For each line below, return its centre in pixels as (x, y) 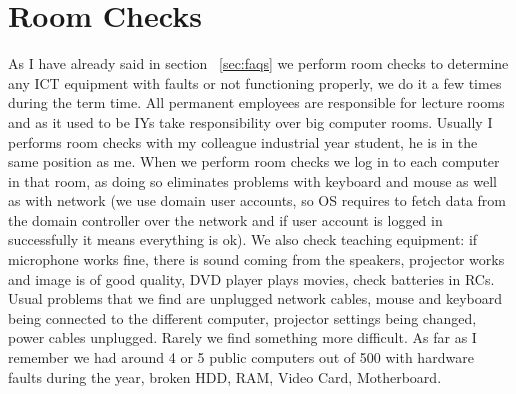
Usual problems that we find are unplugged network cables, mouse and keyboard (255, 298)
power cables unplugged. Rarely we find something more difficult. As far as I (242, 337)
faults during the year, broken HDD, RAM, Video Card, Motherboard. (225, 376)
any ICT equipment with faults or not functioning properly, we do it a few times (255, 82)
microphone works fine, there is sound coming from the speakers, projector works (256, 259)
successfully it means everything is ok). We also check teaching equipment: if (243, 239)
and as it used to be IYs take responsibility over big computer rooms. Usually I (250, 121)
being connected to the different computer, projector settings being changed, (242, 317)
